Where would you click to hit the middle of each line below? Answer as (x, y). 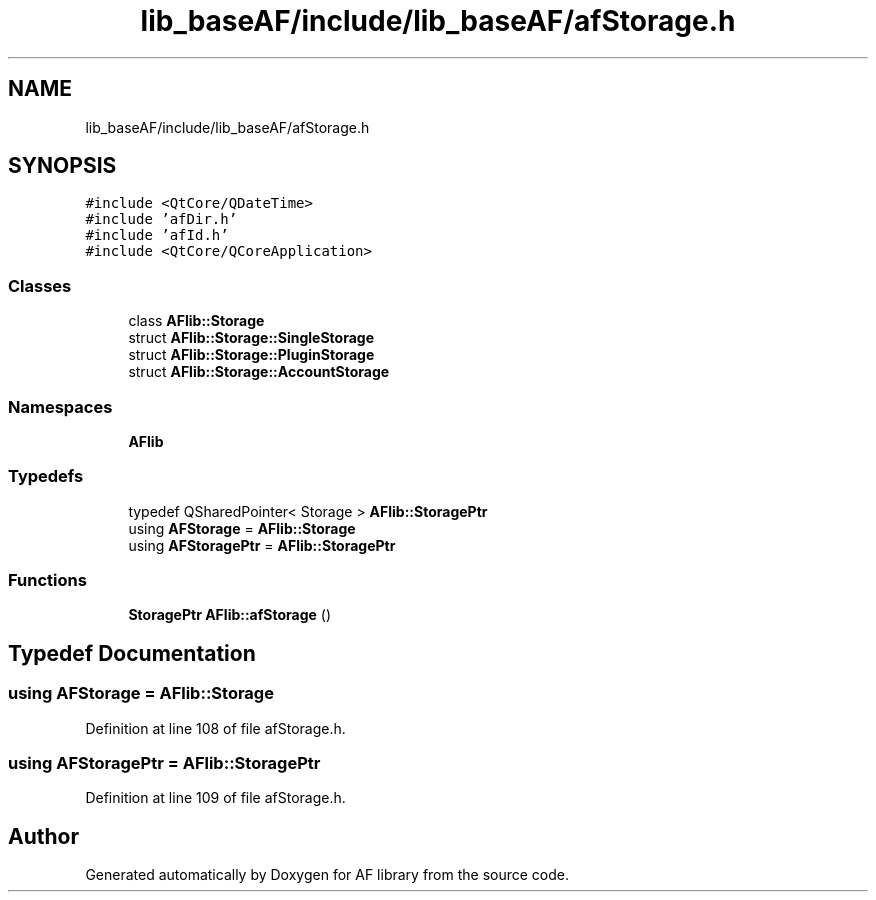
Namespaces (60, 406)
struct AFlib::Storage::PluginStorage (251, 355)
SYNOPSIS (62, 166)
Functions (47, 580)
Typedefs (46, 476)
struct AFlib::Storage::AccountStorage (259, 372)
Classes (40, 285)
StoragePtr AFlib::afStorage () (230, 615)
